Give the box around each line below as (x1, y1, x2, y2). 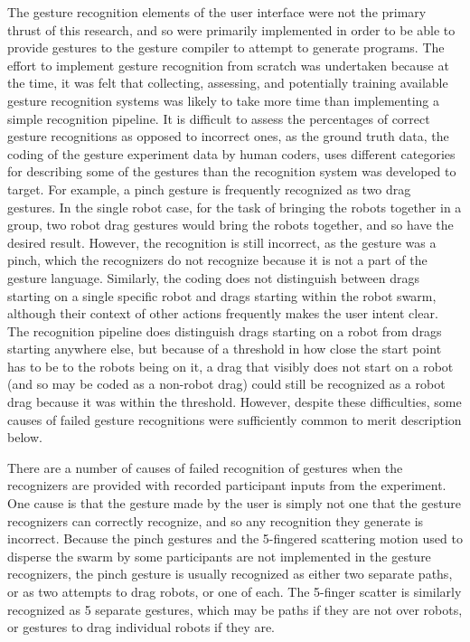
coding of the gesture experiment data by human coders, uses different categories (7, 144, 456, 163)
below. (7, 428, 42, 447)
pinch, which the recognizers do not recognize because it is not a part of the (7, 250, 428, 269)
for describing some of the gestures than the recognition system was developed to (7, 162, 456, 181)
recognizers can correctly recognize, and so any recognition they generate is (7, 511, 424, 530)
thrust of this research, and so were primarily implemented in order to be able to (7, 20, 456, 39)
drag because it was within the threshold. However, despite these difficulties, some (7, 392, 462, 411)
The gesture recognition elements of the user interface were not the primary (7, 3, 427, 21)
